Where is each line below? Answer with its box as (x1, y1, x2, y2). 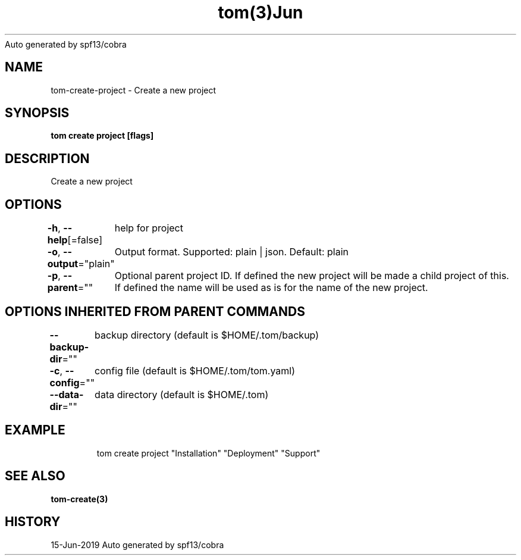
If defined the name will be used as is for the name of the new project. (114, 281, 428, 294)
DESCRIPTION (5, 151, 90, 166)
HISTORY (5, 514, 61, 530)
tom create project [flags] (51, 130, 154, 141)
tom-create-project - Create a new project (51, 85, 216, 95)
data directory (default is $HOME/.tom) (95, 388, 269, 401)
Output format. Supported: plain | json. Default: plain (114, 246, 349, 258)
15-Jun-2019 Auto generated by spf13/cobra (51, 539, 224, 550)
